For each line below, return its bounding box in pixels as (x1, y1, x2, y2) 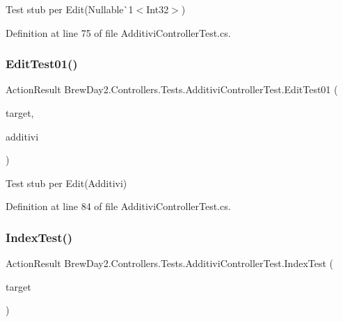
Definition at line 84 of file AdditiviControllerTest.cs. (6, 199, 231, 214)
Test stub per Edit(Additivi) (6, 175, 127, 190)
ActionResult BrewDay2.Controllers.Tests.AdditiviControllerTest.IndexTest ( (6, 256, 334, 271)
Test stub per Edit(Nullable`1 (6, 2, 134, 16)
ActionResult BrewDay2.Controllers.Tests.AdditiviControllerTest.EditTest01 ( (6, 82, 338, 97)
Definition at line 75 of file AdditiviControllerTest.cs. (6, 25, 231, 40)
